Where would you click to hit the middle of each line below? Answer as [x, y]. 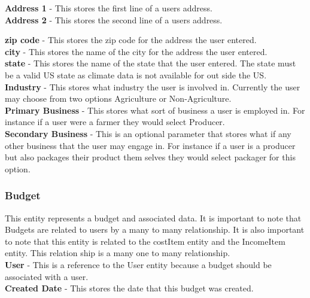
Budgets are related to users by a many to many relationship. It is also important [155, 229]
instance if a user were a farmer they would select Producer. [115, 122]
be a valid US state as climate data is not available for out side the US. [136, 74]
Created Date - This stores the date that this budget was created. [129, 288]
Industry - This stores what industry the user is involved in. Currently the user [153, 86]
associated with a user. [47, 276]
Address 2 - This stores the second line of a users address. [114, 19]
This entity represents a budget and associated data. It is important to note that [153, 218]
